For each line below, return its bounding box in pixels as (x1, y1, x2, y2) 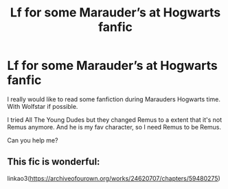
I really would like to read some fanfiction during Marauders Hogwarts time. (7, 94, 221, 103)
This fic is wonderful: (7, 156, 100, 168)
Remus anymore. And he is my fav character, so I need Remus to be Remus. (7, 123, 222, 131)
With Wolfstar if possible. (7, 102, 78, 110)
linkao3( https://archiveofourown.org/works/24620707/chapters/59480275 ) (7, 174, 221, 182)
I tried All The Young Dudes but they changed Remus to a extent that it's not (7, 115, 223, 124)
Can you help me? (7, 136, 58, 144)
